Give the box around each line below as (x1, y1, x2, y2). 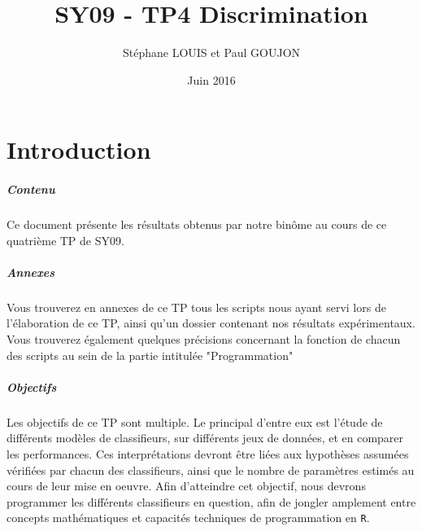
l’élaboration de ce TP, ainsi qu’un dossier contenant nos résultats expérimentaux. (7, 314, 415, 331)
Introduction (7, 133, 151, 166)
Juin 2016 (187, 71, 236, 88)
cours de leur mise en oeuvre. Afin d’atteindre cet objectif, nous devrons (7, 477, 366, 494)
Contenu (7, 181, 55, 198)
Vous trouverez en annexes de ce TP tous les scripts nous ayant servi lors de (7, 298, 386, 315)
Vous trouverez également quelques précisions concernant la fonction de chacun (7, 331, 401, 347)
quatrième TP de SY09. (7, 231, 124, 248)
